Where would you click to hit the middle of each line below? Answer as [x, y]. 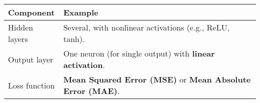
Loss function [31, 85]
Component [31, 12]
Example [81, 12]
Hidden [21, 27]
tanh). [74, 39]
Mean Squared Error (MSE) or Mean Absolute [157, 79]
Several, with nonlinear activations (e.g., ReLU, [146, 27]
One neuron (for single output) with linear [139, 53]
